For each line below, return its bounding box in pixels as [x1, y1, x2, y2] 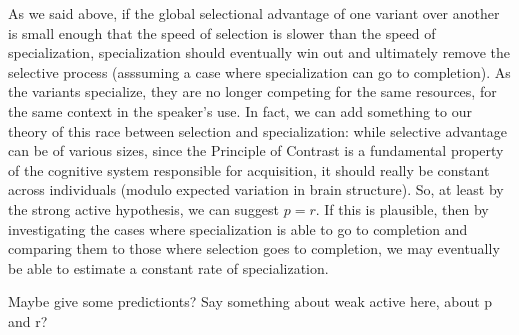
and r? [8, 310, 48, 331]
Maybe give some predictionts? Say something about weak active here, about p [8, 291, 493, 312]
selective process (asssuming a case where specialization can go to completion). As [8, 61, 511, 82]
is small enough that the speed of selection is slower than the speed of [8, 22, 436, 43]
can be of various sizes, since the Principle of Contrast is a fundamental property [8, 140, 504, 161]
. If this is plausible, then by [315, 198, 489, 219]
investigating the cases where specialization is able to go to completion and [8, 218, 468, 239]
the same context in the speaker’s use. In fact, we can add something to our [8, 100, 472, 121]
